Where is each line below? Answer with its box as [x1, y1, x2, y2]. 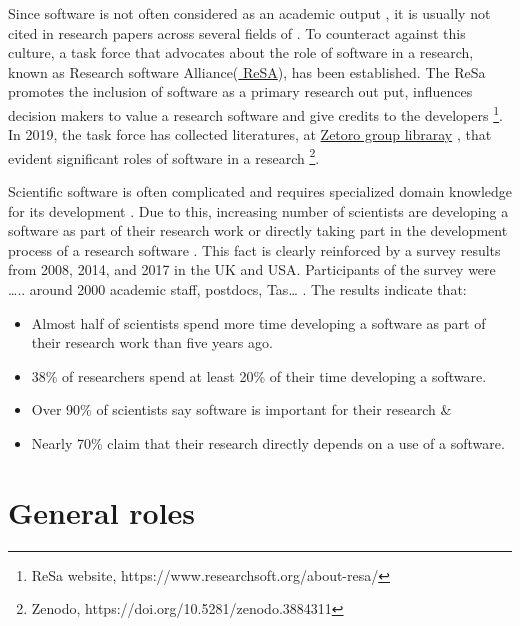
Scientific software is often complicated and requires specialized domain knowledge [8, 181, 513, 202]
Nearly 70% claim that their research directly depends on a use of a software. [31, 433, 505, 453]
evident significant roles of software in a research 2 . [8, 144, 320, 168]
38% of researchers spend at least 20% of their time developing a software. [31, 365, 487, 386]
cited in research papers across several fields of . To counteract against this [8, 22, 466, 43]
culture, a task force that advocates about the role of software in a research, [8, 42, 474, 63]
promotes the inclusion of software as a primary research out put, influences [8, 81, 473, 102]
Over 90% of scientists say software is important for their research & [31, 399, 452, 420]
